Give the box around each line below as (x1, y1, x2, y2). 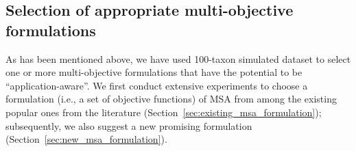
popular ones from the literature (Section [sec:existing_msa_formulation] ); (5, 105, 322, 119)
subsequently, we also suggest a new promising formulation (5, 118, 252, 133)
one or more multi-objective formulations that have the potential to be (5, 65, 302, 79)
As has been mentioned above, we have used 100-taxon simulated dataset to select (5, 51, 351, 66)
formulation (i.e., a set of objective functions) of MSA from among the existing (5, 92, 337, 106)
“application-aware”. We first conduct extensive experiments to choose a (5, 78, 308, 92)
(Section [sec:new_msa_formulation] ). (5, 132, 167, 146)
